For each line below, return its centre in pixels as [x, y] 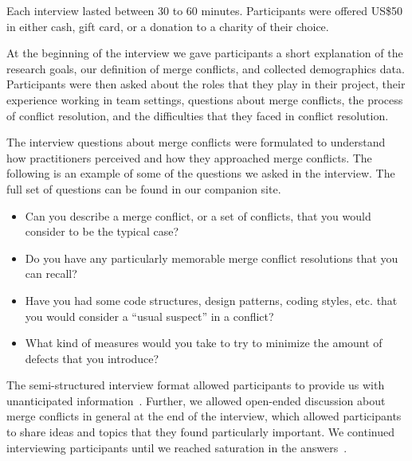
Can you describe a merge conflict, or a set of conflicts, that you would [198, 215]
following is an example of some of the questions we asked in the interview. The [201, 173]
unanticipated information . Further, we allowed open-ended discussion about [196, 400]
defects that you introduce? [92, 358]
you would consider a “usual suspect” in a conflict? [149, 316]
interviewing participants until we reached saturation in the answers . [177, 447]
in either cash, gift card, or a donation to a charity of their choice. [168, 26]
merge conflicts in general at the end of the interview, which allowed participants [204, 416]
